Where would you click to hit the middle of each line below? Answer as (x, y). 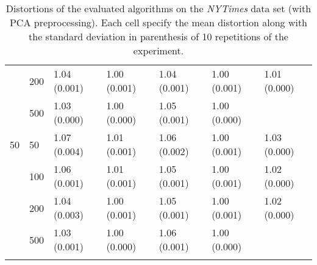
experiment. (158, 50)
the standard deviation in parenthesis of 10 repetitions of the (158, 36)
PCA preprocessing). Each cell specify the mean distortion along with (158, 22)
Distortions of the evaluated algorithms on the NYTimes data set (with (158, 8)
